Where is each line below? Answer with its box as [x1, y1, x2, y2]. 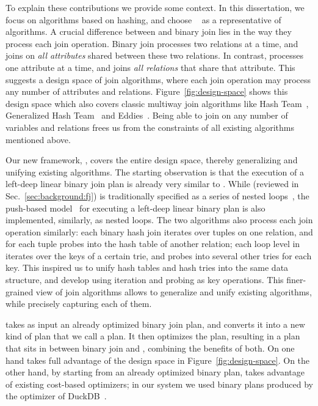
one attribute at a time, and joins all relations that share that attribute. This [5, 61, 295, 73]
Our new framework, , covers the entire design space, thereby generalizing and [5, 153, 298, 166]
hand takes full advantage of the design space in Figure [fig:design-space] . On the [5, 353, 310, 366]
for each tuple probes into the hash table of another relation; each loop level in [5, 237, 300, 250]
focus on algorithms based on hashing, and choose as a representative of [5, 13, 281, 26]
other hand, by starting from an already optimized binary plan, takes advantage [5, 366, 305, 378]
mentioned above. [5, 133, 71, 146]
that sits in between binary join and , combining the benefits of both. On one [5, 342, 295, 355]
